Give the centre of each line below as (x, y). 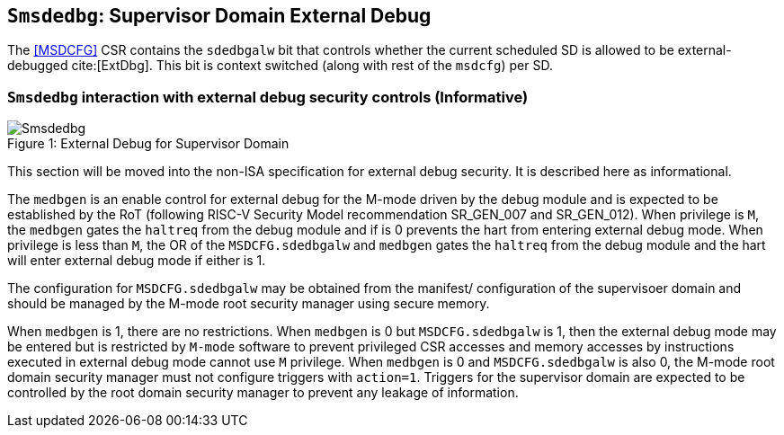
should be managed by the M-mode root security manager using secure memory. (249, 304)
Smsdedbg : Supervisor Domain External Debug (219, 16)
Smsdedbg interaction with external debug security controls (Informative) (268, 97)
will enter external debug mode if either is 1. (137, 261)
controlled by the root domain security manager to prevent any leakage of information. (263, 393)
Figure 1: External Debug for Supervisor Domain (148, 144)
